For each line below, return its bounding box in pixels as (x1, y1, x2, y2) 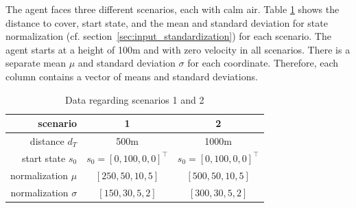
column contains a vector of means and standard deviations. (5, 69, 258, 83)
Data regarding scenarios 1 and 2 (65, 92, 204, 106)
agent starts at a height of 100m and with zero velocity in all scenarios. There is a (5, 42, 351, 56)
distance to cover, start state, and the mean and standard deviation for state (5, 15, 328, 30)
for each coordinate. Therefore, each (187, 56, 339, 70)
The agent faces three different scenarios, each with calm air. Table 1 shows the (5, 2, 340, 16)
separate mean (5, 56, 66, 70)
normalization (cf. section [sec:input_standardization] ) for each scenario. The (5, 29, 331, 43)
